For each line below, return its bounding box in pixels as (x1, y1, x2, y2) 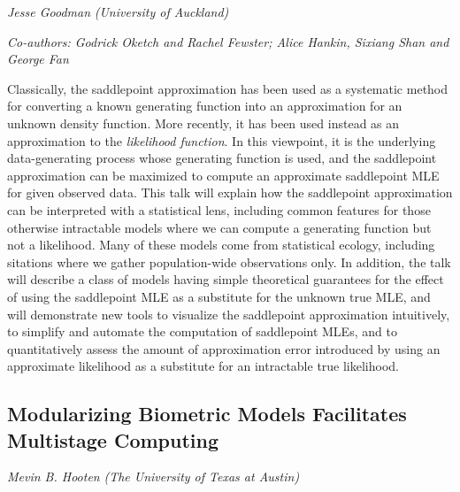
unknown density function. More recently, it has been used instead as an (7, 113, 400, 132)
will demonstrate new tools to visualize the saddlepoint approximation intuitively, (7, 304, 450, 323)
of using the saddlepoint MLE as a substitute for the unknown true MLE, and (7, 287, 431, 305)
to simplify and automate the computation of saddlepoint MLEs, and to (7, 322, 397, 341)
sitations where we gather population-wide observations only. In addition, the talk (7, 252, 451, 271)
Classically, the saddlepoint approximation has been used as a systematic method (7, 79, 448, 97)
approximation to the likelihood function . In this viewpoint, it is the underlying (7, 131, 436, 150)
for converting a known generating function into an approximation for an (7, 96, 402, 115)
